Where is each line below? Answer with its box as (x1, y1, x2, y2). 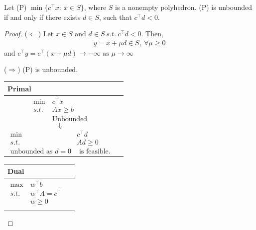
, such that (99, 11, 132, 22)
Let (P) (4, 2, 27, 12)
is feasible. (79, 148, 111, 155)
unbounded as (10, 148, 53, 155)
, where (84, 2, 107, 12)
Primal (7, 83, 31, 93)
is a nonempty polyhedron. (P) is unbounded (115, 2, 253, 12)
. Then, (141, 28, 163, 39)
